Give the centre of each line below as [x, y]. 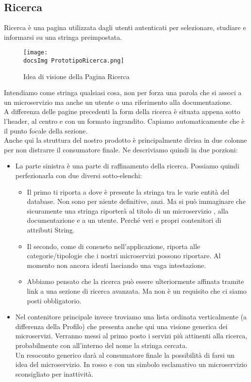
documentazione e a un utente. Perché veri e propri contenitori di [124, 220]
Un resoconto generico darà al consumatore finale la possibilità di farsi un [125, 355]
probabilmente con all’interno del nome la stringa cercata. [101, 345]
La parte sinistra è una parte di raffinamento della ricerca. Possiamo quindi [127, 166]
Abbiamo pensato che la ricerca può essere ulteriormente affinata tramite [135, 281]
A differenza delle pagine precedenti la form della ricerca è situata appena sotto [122, 111]
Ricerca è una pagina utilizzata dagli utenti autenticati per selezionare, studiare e [125, 27]
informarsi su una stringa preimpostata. [63, 37]
